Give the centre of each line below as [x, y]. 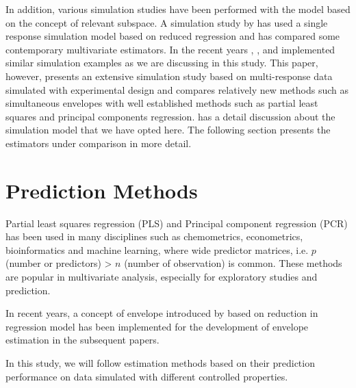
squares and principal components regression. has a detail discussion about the [170, 116]
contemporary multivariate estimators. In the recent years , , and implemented [170, 49]
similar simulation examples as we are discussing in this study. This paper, [162, 63]
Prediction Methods [102, 190]
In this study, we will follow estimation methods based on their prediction [160, 363]
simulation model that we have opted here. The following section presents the [168, 130]
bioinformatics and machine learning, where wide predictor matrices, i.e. [157, 249]
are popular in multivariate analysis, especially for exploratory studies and [162, 277]
